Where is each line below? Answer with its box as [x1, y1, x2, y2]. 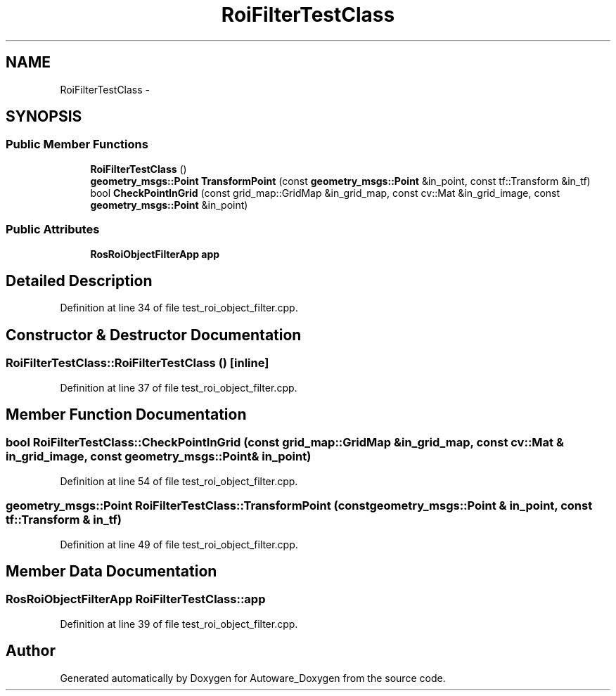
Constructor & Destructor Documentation [6, 326, 302, 344]
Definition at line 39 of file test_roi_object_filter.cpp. [60, 617, 298, 630]
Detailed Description [6, 271, 153, 290]
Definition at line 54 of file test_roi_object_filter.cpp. [60, 475, 298, 487]
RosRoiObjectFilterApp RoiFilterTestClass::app [6, 592, 266, 607]
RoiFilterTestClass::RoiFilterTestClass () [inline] [6, 356, 269, 370]
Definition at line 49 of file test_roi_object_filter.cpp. [60, 538, 298, 550]
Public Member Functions [6, 137, 148, 152]
